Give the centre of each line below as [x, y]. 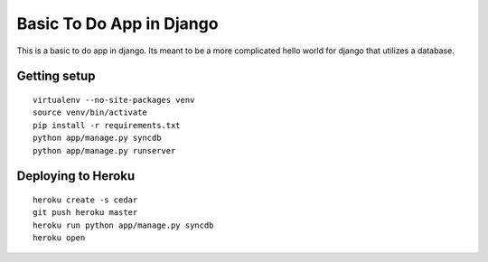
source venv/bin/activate [90, 112]
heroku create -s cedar [85, 200]
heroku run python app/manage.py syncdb [123, 225]
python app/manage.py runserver [104, 150]
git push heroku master [85, 213]
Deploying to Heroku [76, 176]
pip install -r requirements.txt [107, 125]
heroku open [59, 238]
